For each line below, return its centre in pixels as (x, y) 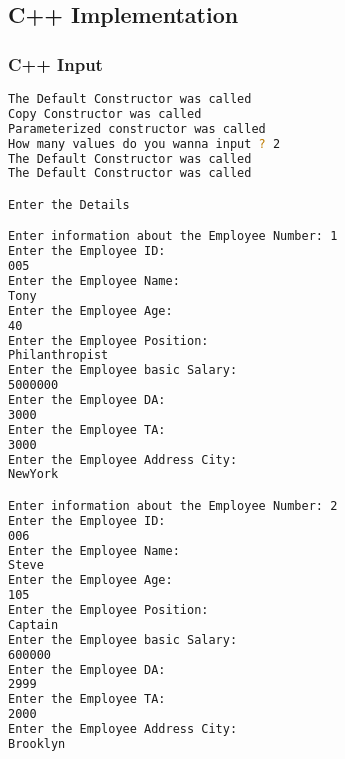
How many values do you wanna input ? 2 (144, 143)
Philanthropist (58, 355)
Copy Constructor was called (105, 113)
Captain (33, 624)
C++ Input (55, 63)
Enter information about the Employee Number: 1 (173, 236)
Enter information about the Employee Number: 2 (173, 505)
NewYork (33, 474)
